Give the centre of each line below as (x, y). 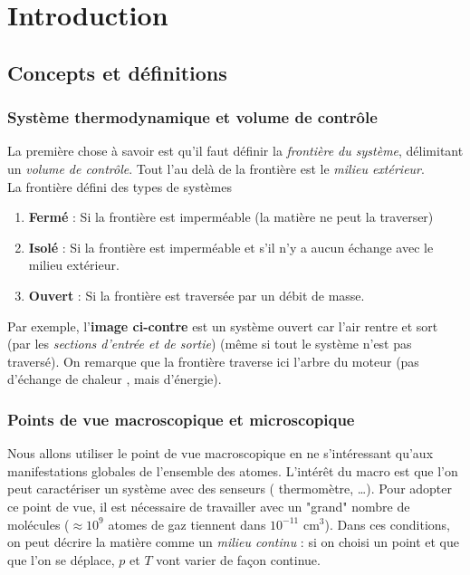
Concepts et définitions (117, 72)
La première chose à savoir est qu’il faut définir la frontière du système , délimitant (235, 151)
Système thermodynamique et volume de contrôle (192, 117)
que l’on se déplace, (61, 559)
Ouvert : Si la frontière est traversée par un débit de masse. (197, 295)
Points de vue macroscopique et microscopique (181, 419)
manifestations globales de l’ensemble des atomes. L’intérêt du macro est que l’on (233, 470)
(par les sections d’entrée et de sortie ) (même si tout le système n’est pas (210, 344)
